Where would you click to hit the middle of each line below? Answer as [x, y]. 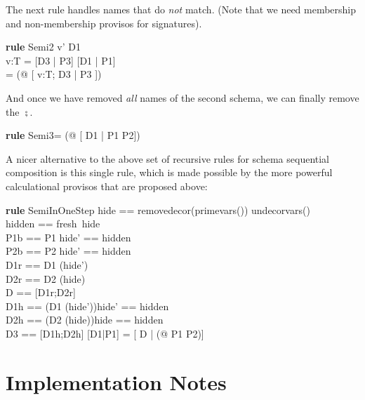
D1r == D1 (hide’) [47, 264]
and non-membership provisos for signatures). [104, 23]
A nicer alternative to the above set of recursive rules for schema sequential [168, 158]
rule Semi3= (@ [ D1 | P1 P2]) [73, 135]
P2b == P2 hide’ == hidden [68, 251]
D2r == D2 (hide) [46, 278]
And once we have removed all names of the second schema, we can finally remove [182, 97]
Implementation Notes [116, 381]
